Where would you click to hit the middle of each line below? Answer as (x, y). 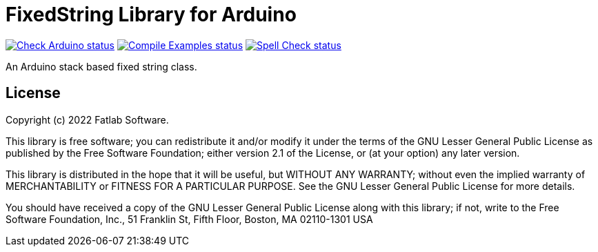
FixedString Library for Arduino (151, 14)
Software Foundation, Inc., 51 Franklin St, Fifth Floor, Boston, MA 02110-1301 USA (189, 219)
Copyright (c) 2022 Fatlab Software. (87, 119)
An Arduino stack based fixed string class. (101, 66)
